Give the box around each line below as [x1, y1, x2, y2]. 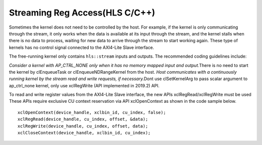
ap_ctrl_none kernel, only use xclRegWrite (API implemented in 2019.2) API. [9, 82, 160, 88]
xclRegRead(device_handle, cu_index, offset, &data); [17, 116, 148, 122]
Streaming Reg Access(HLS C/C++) [9, 7, 155, 18]
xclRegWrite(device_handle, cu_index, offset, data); [17, 123, 148, 129]
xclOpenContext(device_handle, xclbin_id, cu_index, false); [17, 110, 166, 115]
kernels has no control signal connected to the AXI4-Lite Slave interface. [9, 44, 154, 50]
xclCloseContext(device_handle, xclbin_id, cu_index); [17, 130, 151, 136]
